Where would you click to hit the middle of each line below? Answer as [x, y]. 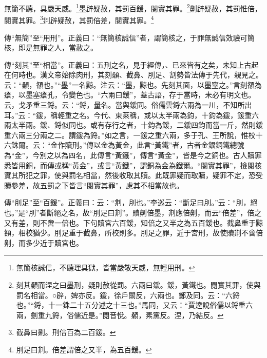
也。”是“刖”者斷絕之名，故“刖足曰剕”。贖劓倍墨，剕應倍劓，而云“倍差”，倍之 [133, 212]
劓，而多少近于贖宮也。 [44, 242]
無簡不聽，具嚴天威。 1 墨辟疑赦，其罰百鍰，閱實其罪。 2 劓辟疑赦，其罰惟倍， [133, 7]
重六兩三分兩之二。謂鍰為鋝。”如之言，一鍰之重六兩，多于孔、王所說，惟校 [130, 135]
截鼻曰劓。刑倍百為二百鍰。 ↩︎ [66, 332]
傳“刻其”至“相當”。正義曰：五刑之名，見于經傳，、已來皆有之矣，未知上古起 [131, 64]
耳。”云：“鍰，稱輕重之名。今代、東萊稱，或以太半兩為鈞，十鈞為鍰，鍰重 [128, 115]
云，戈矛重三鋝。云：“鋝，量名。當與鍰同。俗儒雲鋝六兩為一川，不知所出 [128, 105]
